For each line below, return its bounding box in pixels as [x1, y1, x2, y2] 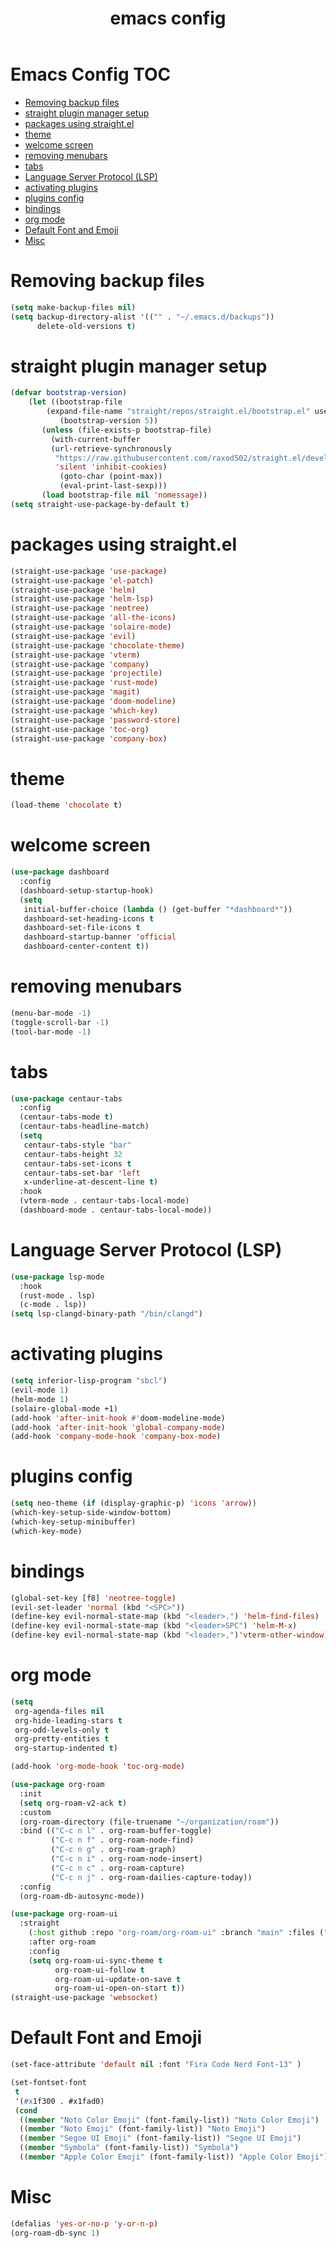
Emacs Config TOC [10, 63, 172, 86]
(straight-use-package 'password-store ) [10, 715, 182, 725]
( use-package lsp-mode [10, 1272, 105, 1282]
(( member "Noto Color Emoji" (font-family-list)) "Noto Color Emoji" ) [19, 2115, 320, 2125]
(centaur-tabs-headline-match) [19, 1122, 150, 1132]
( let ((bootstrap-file [28, 397, 123, 407]
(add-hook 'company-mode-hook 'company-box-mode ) [10, 1432, 222, 1442]
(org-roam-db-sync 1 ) [10, 2228, 101, 2238]
